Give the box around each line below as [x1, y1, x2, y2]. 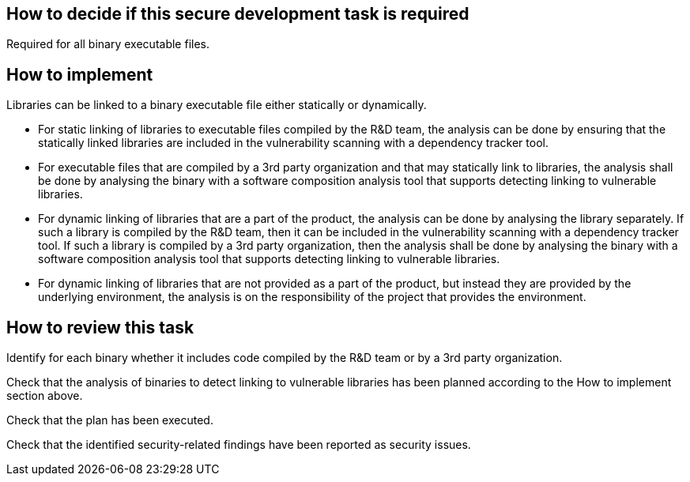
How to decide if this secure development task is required [6, 4, 469, 24]
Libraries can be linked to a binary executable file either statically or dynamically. [6, 98, 427, 112]
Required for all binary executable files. [6, 37, 209, 51]
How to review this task [6, 317, 194, 337]
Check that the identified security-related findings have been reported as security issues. [6, 438, 471, 452]
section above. [6, 389, 83, 403]
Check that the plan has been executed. [6, 413, 213, 427]
